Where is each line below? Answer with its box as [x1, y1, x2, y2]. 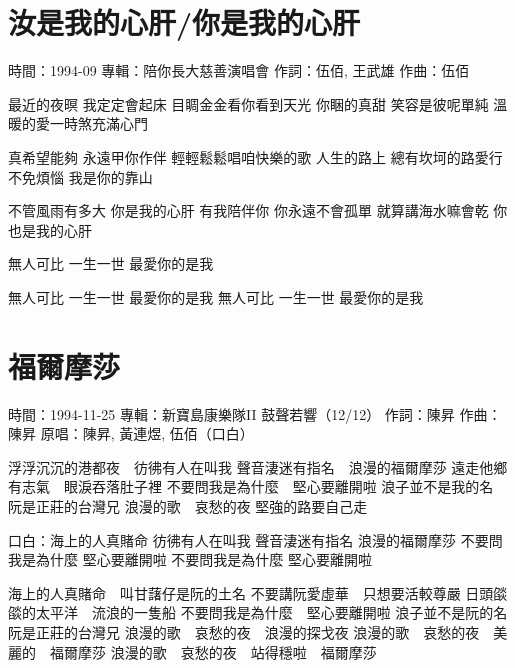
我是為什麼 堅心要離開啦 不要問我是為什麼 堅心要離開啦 [8, 549, 372, 570]
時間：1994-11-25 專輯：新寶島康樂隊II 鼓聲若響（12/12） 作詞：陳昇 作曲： [8, 403, 502, 424]
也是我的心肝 [8, 219, 92, 240]
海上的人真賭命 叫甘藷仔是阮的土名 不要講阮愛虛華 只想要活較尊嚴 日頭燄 [8, 582, 508, 603]
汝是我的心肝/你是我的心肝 [8, 2, 361, 43]
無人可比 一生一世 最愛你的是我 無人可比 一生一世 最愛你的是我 [8, 286, 424, 307]
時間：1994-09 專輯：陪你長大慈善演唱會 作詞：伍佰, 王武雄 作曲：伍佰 [8, 60, 470, 81]
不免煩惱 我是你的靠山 [8, 166, 153, 187]
